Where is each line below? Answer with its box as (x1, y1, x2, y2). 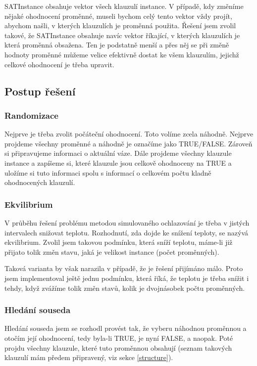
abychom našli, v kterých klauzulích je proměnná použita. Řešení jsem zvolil (4, 20, 236, 31)
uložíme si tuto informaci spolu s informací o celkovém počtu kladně (4, 167, 211, 178)
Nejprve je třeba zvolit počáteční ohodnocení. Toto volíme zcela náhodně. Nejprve (4, 129, 254, 139)
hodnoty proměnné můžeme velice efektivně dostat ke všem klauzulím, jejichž (4, 49, 239, 59)
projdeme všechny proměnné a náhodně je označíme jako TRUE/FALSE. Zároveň (4, 138, 253, 148)
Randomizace (4, 109, 58, 121)
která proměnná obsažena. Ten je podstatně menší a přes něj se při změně (4, 40, 229, 50)
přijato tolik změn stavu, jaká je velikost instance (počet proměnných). (4, 246, 219, 257)
